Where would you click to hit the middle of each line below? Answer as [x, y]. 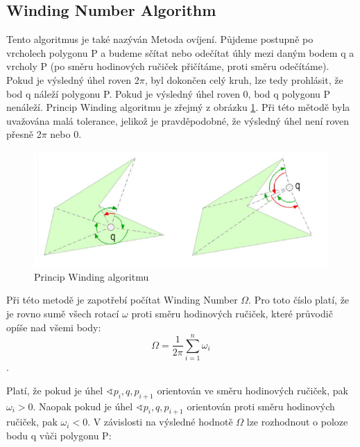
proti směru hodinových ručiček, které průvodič [232, 313]
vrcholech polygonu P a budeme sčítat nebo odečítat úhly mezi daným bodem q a [180, 52]
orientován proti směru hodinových [261, 406]
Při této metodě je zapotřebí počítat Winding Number [122, 300]
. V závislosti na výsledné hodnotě [160, 422]
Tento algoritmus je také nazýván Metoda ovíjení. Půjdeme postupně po [160, 39]
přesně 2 [24, 134]
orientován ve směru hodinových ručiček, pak [252, 390]
